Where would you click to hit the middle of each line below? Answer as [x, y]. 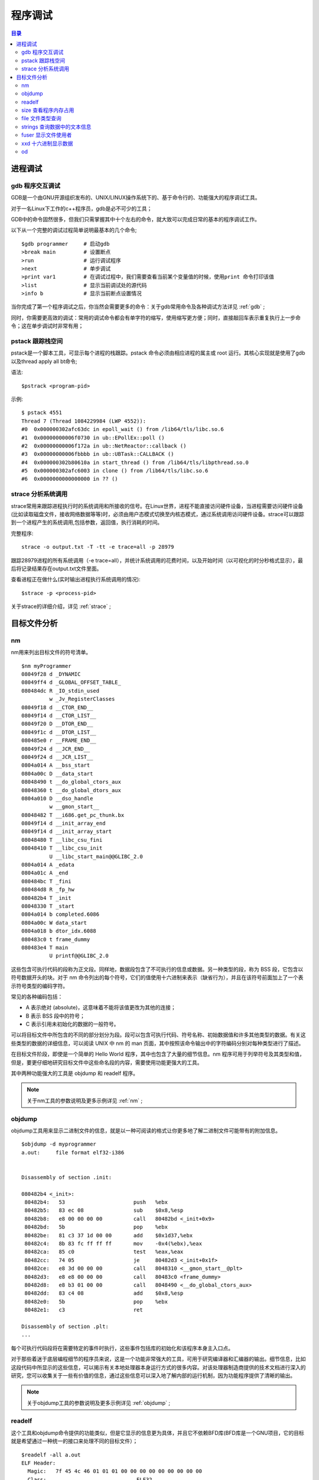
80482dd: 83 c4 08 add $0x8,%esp [104, 1293]
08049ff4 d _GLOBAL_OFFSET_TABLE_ [71, 683]
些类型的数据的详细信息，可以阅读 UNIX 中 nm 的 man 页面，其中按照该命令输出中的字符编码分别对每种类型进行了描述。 [157, 1043]
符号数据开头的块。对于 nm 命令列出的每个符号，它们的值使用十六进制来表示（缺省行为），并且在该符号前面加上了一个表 [157, 977]
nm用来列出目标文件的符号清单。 [51, 652]
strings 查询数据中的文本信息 [56, 127]
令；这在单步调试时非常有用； [47, 326]
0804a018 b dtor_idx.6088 [59, 931]
